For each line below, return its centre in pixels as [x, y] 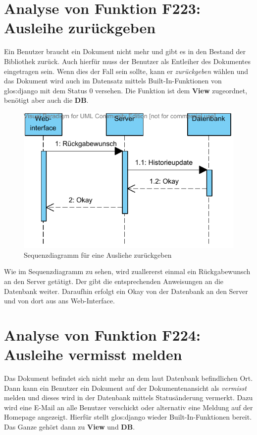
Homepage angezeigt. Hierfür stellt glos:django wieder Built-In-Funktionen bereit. [128, 417]
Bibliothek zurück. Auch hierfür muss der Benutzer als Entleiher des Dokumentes [127, 61]
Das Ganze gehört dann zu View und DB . [70, 427]
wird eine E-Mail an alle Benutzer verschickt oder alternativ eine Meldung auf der [128, 407]
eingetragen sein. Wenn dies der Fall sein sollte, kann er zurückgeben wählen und [126, 71]
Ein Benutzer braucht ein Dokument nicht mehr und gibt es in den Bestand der [125, 51]
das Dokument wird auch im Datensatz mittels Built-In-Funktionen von [113, 81]
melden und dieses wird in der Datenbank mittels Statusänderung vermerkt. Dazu [128, 398]
